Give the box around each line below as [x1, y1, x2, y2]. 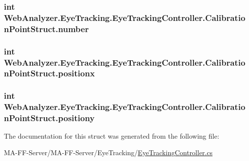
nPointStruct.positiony [4, 112, 95, 124]
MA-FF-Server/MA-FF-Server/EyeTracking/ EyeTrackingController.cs [4, 147, 213, 158]
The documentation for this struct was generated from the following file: [4, 131, 219, 141]
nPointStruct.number [4, 22, 89, 35]
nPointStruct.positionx [4, 67, 95, 79]
